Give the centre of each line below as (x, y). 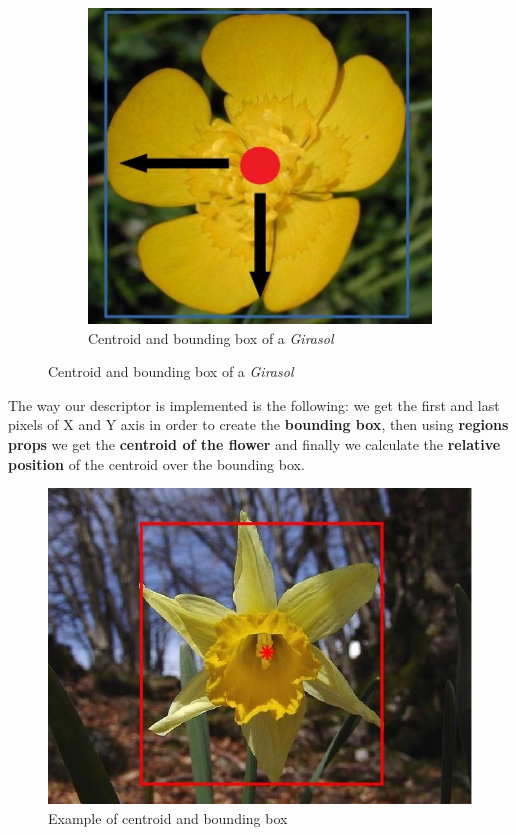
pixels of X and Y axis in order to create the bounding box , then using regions (258, 424)
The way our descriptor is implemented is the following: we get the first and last (254, 404)
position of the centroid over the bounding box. (156, 463)
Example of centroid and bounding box (168, 817)
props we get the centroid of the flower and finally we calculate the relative (254, 443)
